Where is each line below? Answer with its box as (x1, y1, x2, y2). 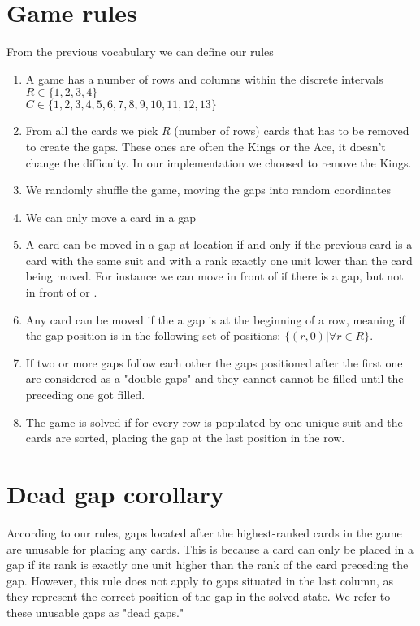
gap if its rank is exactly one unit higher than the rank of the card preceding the (6, 556, 409, 573)
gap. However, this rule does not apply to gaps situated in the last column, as (6, 572, 394, 589)
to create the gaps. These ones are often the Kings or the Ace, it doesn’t (25, 137, 386, 154)
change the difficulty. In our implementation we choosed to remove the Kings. (25, 154, 412, 171)
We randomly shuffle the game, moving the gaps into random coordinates (25, 181, 391, 198)
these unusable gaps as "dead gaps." (6, 603, 184, 620)
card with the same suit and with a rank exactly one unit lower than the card (25, 251, 413, 268)
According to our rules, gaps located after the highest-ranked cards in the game (6, 524, 402, 541)
